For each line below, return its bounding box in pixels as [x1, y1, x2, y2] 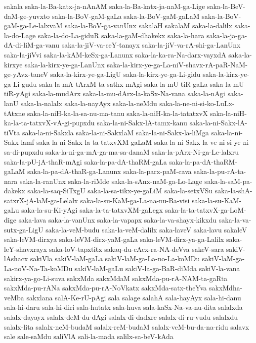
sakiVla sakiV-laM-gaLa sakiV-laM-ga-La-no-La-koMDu [30, 253, 200, 264]
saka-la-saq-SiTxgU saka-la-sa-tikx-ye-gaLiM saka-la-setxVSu [27, 185, 213, 196]
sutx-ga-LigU [4, 224, 43, 234]
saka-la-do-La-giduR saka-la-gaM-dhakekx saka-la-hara [38, 30, 205, 40]
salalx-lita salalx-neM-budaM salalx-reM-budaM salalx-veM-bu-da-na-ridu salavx [4, 321, 249, 332]
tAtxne [4, 108, 25, 118]
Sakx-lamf [4, 137, 35, 147]
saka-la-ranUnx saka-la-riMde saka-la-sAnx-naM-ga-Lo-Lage [19, 175, 202, 186]
